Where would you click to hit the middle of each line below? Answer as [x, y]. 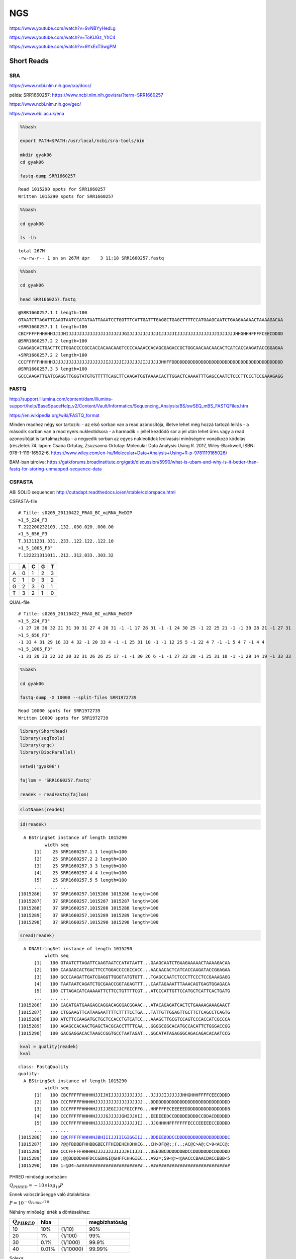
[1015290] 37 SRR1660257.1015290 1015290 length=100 [88, 922]
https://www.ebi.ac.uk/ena [37, 113]
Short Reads [29, 61]
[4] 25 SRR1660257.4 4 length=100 [80, 873]
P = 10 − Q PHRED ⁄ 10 [29, 1203]
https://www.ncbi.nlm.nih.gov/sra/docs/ [50, 86]
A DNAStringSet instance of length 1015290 [78, 949]
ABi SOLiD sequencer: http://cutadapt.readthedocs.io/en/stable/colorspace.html [92, 492]
